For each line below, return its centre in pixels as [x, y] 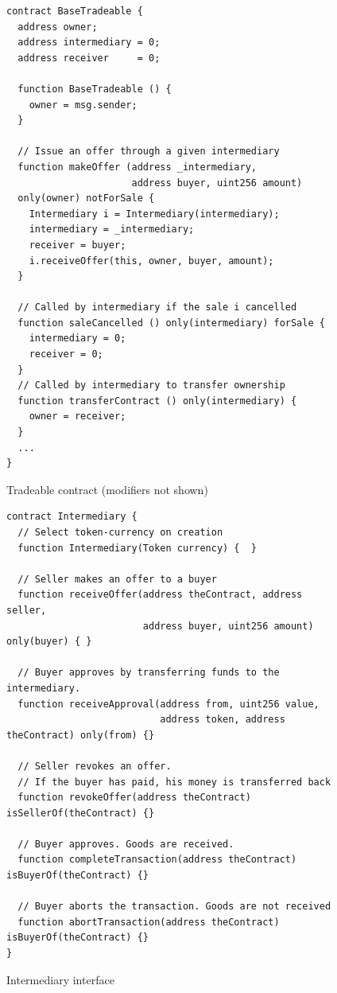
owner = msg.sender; [83, 105]
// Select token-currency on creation [120, 532]
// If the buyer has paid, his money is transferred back [174, 782]
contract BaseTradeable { [75, 11]
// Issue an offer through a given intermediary [149, 152]
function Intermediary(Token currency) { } [137, 548]
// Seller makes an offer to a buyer [117, 579]
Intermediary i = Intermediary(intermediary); [154, 214]
